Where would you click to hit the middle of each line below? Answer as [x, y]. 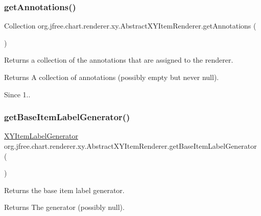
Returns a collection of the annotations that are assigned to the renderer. [119, 60]
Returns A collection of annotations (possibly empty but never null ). [112, 77]
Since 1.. [17, 94]
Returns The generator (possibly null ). [64, 207]
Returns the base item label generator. [64, 190]
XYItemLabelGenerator [41, 136]
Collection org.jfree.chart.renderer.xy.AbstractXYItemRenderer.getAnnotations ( [130, 26]
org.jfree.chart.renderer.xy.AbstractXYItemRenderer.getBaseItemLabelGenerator [130, 146]
